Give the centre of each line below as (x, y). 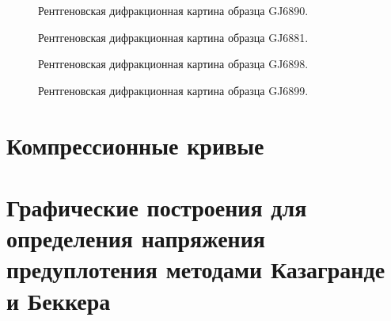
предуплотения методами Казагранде (196, 269)
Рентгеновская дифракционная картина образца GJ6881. (173, 37)
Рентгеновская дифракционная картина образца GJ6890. (173, 10)
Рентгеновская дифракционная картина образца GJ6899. (173, 90)
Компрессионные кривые (135, 145)
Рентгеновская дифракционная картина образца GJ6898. (173, 64)
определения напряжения (136, 238)
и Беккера (59, 300)
